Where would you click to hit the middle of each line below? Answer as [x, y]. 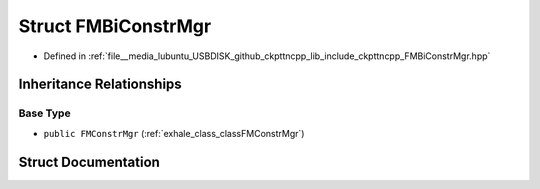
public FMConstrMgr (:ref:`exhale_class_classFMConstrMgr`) [174, 133]
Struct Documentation [89, 161]
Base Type [44, 113]
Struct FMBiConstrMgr [115, 26]
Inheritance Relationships [100, 84]
